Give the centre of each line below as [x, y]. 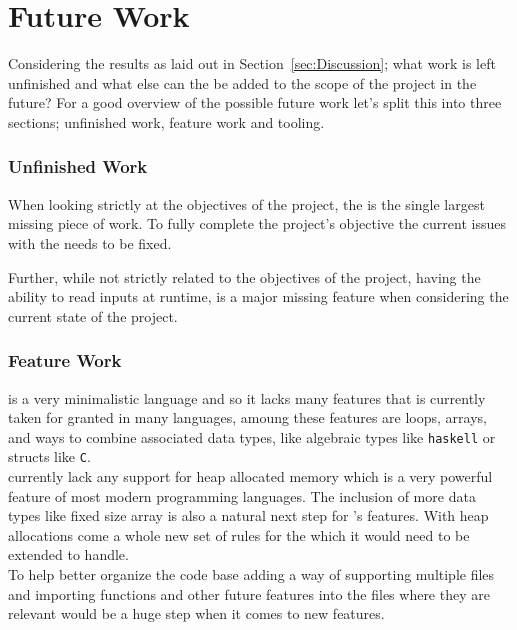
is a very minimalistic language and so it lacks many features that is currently [247, 397]
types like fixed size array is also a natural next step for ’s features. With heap [248, 515]
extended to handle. [68, 554]
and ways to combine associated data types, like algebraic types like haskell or [252, 436]
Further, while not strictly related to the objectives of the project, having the [244, 276]
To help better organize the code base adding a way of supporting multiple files [251, 573]
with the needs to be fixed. [90, 242]
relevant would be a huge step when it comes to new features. [196, 613]
